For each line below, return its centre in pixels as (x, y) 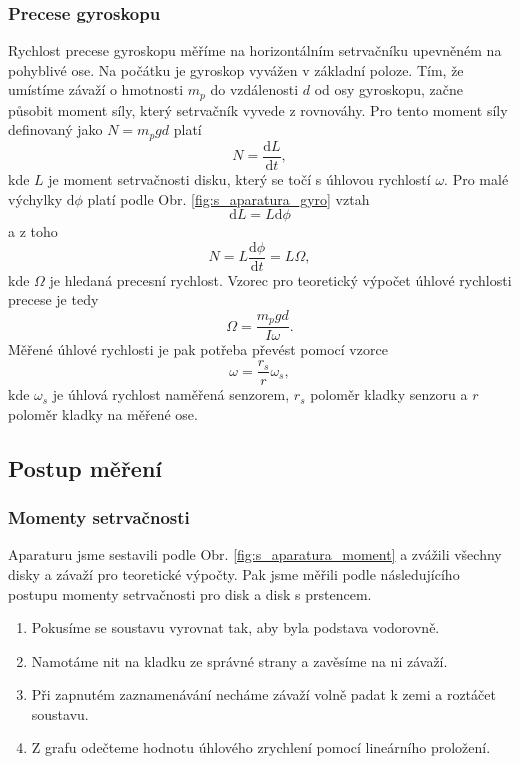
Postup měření (85, 467)
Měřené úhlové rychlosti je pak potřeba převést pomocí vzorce (198, 349)
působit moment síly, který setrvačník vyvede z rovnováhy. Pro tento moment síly (258, 109)
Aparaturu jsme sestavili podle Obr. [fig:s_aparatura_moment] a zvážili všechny (255, 554)
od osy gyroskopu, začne (389, 89)
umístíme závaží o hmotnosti (96, 89)
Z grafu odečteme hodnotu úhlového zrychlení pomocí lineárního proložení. (261, 747)
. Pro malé (476, 178)
